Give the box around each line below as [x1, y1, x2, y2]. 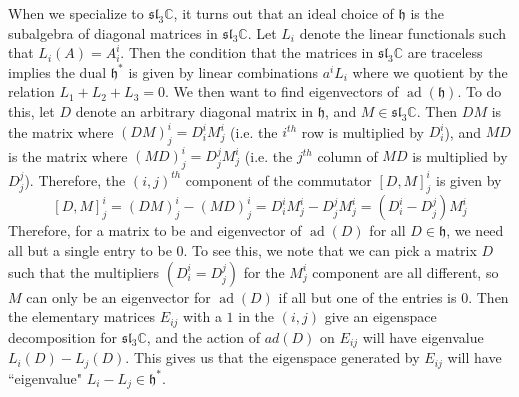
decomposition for [8, 326, 118, 347]
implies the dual [8, 61, 107, 82]
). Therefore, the [24, 169, 126, 190]
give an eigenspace [324, 306, 437, 327]
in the [238, 306, 275, 327]
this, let [8, 100, 55, 121]
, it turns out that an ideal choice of [173, 3, 394, 23]
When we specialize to [8, 3, 144, 23]
